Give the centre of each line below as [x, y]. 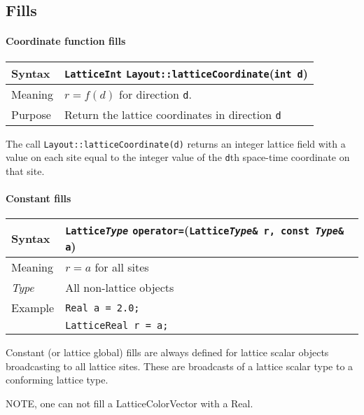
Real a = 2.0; [103, 308]
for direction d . [155, 94]
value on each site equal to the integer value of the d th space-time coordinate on [178, 157]
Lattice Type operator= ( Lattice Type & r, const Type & [205, 230]
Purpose [31, 114]
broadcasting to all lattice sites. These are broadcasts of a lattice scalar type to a [180, 366]
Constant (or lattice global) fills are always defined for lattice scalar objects [167, 352]
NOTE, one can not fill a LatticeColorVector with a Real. [129, 403]
